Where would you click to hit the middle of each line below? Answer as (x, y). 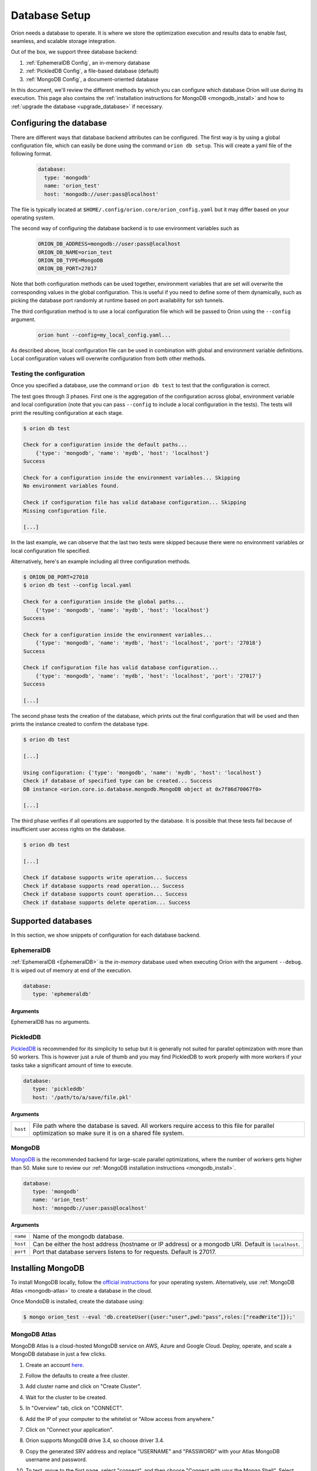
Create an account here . (55, 1364)
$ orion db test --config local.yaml (77, 585)
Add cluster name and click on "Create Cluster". (83, 1386)
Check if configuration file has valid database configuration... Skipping (135, 502)
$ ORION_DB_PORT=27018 (56, 577)
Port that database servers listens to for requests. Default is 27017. (124, 1252)
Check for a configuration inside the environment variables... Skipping (131, 477)
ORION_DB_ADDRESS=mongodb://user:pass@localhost (109, 244)
